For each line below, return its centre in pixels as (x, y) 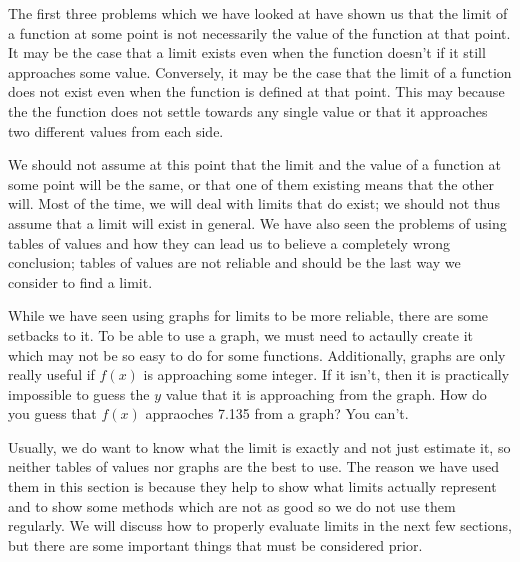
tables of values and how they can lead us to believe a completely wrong (229, 242)
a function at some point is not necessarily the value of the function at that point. (259, 32)
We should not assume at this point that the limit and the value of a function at (255, 164)
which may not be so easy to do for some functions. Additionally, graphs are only (257, 354)
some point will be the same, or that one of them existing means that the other (251, 183)
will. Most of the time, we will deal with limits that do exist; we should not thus (254, 203)
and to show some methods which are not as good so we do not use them (232, 505)
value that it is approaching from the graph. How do (326, 393)
